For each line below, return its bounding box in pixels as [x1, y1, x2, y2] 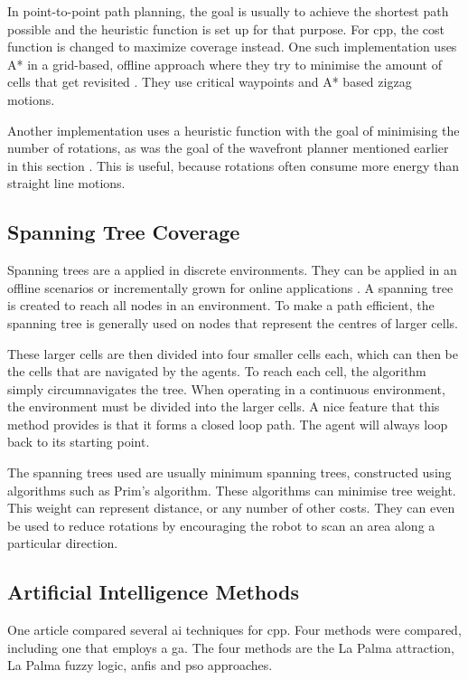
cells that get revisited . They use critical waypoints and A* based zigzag [7, 72, 412, 91]
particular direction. [7, 534, 118, 552]
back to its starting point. [7, 432, 150, 451]
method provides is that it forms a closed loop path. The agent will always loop [7, 414, 448, 433]
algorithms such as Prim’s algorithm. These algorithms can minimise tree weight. [7, 480, 456, 499]
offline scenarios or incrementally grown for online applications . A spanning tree [7, 278, 454, 297]
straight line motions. [7, 174, 126, 193]
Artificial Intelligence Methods [7, 578, 299, 606]
